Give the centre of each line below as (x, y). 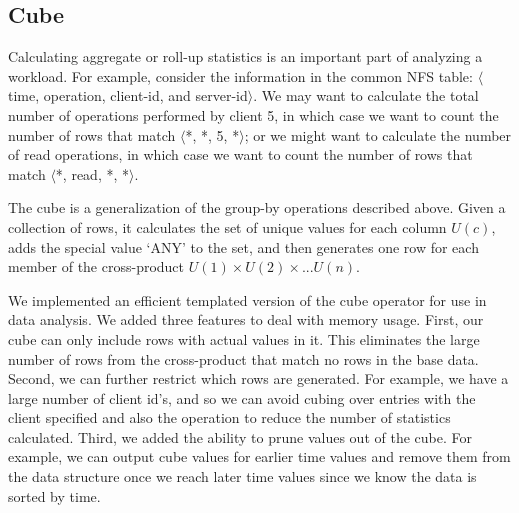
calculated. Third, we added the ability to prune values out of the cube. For (240, 436)
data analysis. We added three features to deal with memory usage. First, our (246, 319)
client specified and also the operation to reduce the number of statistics (229, 417)
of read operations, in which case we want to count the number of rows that (240, 154)
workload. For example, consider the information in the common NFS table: (240, 75)
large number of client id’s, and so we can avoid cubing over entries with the (242, 397)
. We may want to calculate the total (366, 95)
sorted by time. (54, 495)
